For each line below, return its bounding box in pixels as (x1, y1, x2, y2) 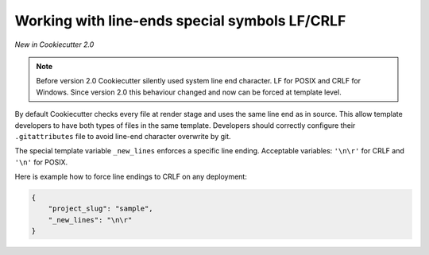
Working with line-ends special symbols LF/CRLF (14, 12, 346, 29)
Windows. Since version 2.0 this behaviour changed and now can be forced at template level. (36, 87, 342, 97)
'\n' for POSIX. (14, 157, 68, 167)
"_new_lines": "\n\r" (48, 215, 133, 224)
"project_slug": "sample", (48, 204, 154, 214)
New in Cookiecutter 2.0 (14, 40, 95, 49)
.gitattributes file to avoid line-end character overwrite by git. (14, 131, 231, 141)
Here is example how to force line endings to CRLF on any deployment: (14, 172, 248, 182)
